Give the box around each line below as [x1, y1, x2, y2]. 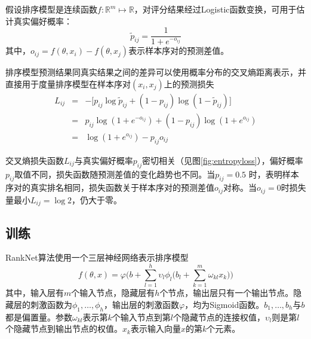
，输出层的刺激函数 [104, 298, 180, 310]
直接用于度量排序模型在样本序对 [5, 77, 131, 90]
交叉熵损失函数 [5, 154, 64, 166]
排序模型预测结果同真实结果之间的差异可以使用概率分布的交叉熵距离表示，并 [5, 66, 306, 78]
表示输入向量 [130, 322, 181, 335]
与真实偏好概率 [74, 154, 133, 166]
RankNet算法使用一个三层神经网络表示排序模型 [5, 251, 189, 264]
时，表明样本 [248, 167, 299, 180]
